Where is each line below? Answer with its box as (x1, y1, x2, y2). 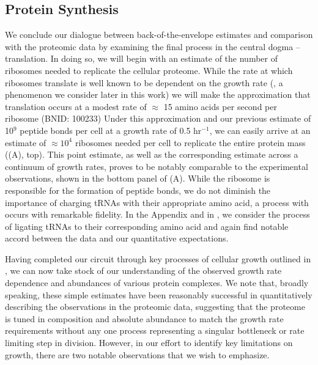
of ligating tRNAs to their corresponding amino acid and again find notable (5, 219, 289, 232)
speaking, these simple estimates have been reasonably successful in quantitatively (5, 288, 312, 301)
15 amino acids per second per (163, 100, 277, 112)
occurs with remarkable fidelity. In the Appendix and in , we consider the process (5, 208, 310, 221)
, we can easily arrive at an (209, 124, 311, 136)
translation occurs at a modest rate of (5, 100, 147, 112)
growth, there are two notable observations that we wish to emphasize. (5, 348, 270, 361)
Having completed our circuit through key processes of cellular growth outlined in (5, 252, 311, 265)
